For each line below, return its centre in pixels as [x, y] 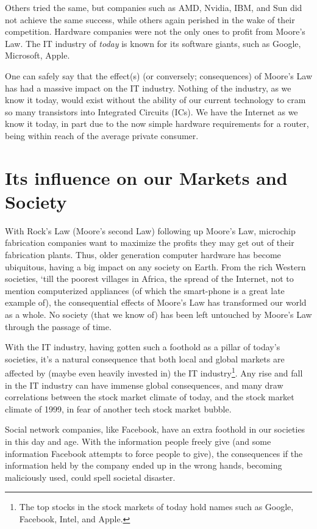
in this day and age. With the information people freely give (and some [138, 441]
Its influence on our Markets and [146, 177]
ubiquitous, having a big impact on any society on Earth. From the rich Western [155, 266]
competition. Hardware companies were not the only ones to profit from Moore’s [155, 31]
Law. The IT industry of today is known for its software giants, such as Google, [153, 43]
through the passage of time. [58, 326]
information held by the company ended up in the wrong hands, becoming [144, 465]
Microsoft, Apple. [37, 55]
